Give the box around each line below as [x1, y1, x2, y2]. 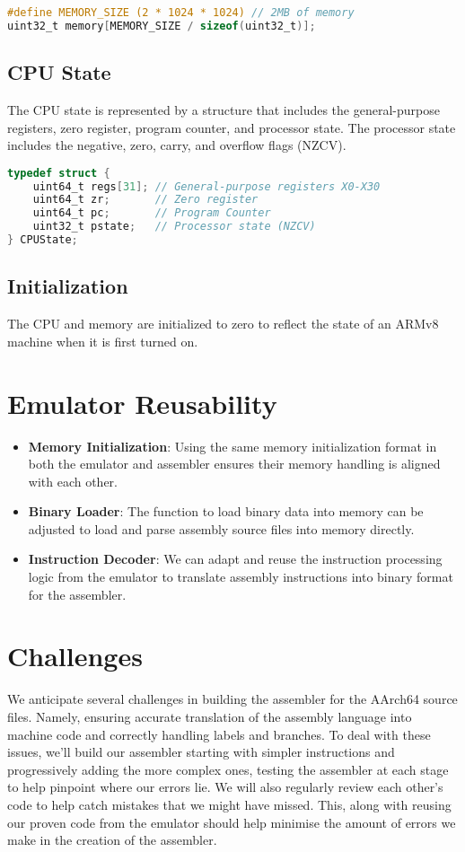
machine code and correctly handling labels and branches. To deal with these [7, 725, 431, 743]
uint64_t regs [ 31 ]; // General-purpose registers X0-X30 [32, 180, 381, 193]
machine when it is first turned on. [7, 331, 198, 350]
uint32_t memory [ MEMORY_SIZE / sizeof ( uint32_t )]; [7, 19, 316, 32]
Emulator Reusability [7, 384, 277, 421]
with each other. [28, 471, 118, 490]
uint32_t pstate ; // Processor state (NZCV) [32, 220, 316, 233]
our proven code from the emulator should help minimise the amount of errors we [7, 812, 456, 831]
